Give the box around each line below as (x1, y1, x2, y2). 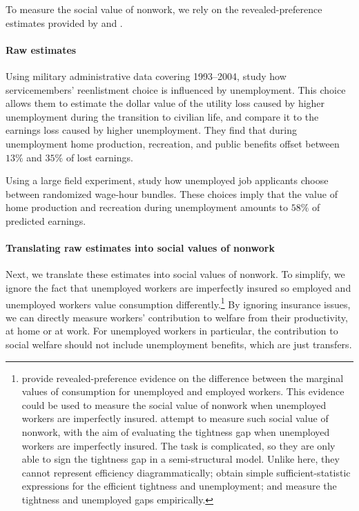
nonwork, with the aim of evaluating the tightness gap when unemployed (21, 424, 330, 439)
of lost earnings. (66, 150, 133, 164)
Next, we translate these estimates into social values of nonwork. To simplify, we (6, 267, 345, 281)
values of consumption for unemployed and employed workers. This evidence (21, 384, 345, 399)
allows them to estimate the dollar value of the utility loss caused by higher (6, 96, 325, 110)
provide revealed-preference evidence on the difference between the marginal (21, 370, 344, 385)
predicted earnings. (6, 213, 86, 228)
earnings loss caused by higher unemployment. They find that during (6, 123, 298, 137)
